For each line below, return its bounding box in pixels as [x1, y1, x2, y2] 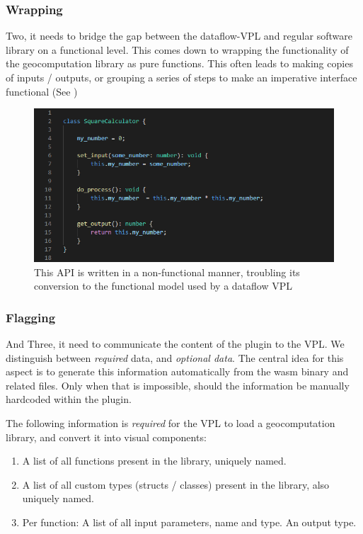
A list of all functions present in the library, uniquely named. [22, 453, 287, 468]
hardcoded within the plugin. [6, 392, 132, 407]
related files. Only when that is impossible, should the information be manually [6, 377, 350, 392]
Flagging [6, 308, 56, 326]
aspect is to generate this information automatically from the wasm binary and [6, 364, 349, 379]
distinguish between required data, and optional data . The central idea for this [6, 350, 344, 365]
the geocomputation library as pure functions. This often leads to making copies [6, 56, 353, 71]
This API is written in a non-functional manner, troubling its [34, 264, 300, 279]
